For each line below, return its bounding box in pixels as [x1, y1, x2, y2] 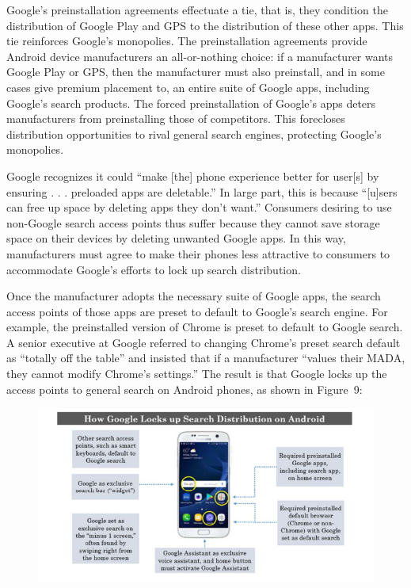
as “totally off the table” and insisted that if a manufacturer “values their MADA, [6, 349, 405, 366]
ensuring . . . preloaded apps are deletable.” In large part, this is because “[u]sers [6, 183, 398, 200]
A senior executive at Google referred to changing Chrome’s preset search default [6, 334, 401, 350]
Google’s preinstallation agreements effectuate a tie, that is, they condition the [6, 2, 388, 17]
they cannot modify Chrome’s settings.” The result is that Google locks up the [6, 365, 387, 382]
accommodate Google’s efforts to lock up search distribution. [6, 261, 301, 277]
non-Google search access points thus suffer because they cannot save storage [6, 214, 380, 231]
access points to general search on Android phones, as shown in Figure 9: [6, 380, 363, 397]
